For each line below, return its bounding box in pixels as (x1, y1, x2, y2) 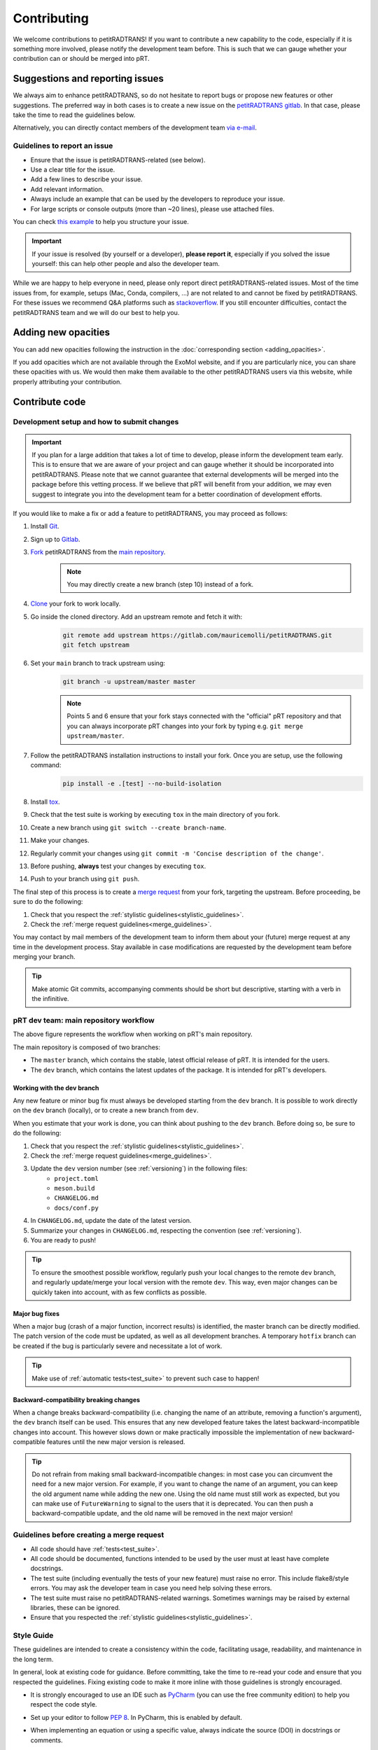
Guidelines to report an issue (13, 141, 113, 150)
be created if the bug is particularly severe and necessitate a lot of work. (13, 1341, 223, 1350)
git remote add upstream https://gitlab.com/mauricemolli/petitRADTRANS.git (62, 631, 332, 639)
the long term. (13, 1655, 54, 1663)
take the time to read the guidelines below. (13, 111, 136, 119)
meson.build (54, 1184, 95, 1193)
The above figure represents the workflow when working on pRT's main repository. (13, 1030, 253, 1039)
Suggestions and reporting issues (13, 73, 164, 85)
